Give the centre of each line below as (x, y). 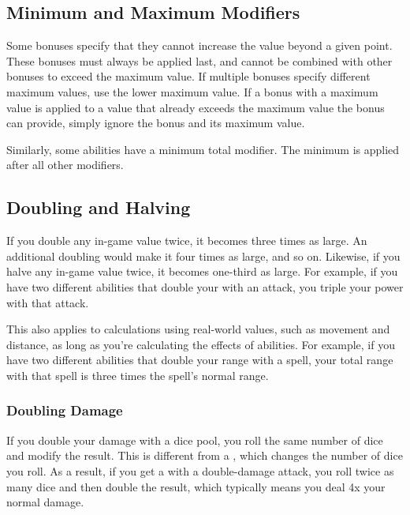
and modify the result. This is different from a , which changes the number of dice (205, 455)
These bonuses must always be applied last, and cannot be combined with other (199, 60)
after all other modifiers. (65, 165)
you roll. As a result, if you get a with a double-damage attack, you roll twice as (200, 470)
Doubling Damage (65, 410)
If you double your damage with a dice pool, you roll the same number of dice (195, 440)
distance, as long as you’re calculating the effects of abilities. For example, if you (201, 344)
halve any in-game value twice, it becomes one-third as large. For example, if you (202, 271)
